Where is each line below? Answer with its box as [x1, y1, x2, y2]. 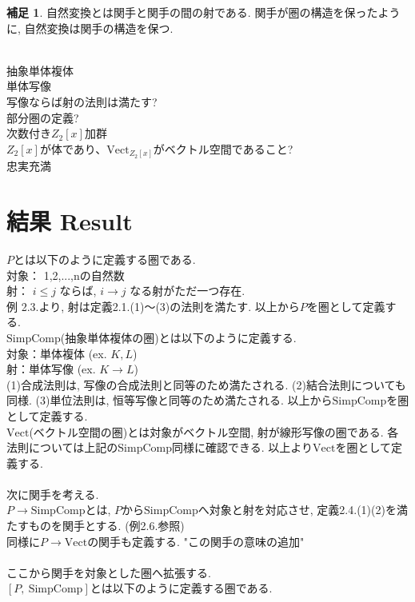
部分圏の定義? [6, 109, 79, 126]
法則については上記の [6, 439, 118, 456]
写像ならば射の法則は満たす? [6, 93, 158, 110]
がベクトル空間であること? [153, 140, 293, 157]
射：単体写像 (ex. [6, 361, 96, 377]
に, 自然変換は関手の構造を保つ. [6, 19, 174, 36]
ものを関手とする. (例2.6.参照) [28, 517, 185, 534]
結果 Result [6, 205, 133, 237]
